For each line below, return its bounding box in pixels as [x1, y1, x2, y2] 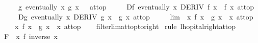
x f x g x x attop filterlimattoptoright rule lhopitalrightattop [14, 21, 236, 31]
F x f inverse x [4, 30, 58, 41]
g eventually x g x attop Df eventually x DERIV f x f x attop [18, 1, 254, 11]
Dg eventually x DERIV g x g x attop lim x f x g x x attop [18, 11, 253, 21]
